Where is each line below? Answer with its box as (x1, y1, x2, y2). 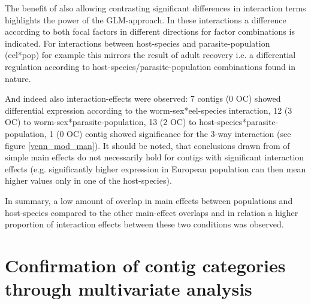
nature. (5, 72, 31, 84)
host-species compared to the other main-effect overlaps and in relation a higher (5, 206, 298, 218)
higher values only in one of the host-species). (5, 174, 172, 187)
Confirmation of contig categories (5, 253, 286, 277)
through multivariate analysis (5, 276, 252, 301)
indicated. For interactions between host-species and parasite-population (5, 37, 270, 49)
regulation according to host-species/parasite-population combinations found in (5, 60, 296, 72)
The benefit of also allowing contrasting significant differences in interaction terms (5, 2, 306, 14)
